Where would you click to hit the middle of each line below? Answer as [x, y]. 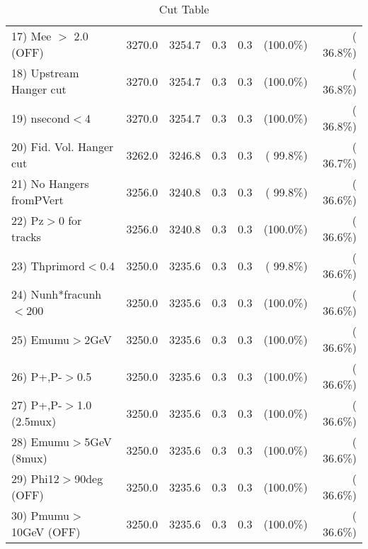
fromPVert [38, 200]
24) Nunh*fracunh [57, 294]
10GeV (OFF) [46, 532]
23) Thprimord [48, 265]
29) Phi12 [35, 478]
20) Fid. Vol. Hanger [63, 146]
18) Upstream [45, 73]
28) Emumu [41, 442]
